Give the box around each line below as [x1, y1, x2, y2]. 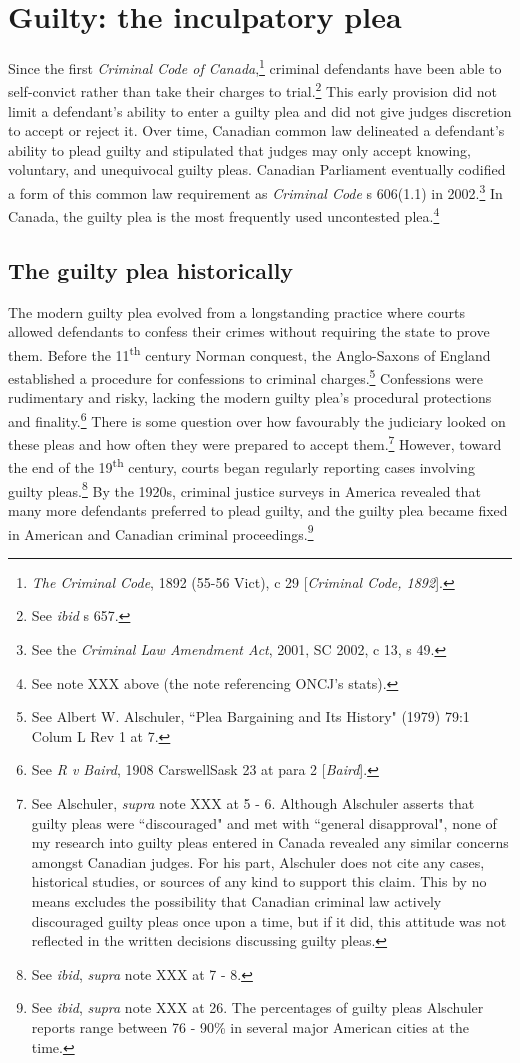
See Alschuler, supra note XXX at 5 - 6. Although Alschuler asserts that [31, 792, 475, 813]
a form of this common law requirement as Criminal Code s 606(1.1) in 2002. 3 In [8, 180, 503, 203]
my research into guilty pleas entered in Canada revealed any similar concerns [31, 832, 509, 853]
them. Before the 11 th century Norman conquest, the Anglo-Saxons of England [8, 341, 491, 365]
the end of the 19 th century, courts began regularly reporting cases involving [8, 454, 475, 478]
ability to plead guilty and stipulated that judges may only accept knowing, [8, 139, 471, 160]
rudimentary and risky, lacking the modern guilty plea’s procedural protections [8, 387, 492, 408]
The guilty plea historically [8, 254, 294, 285]
